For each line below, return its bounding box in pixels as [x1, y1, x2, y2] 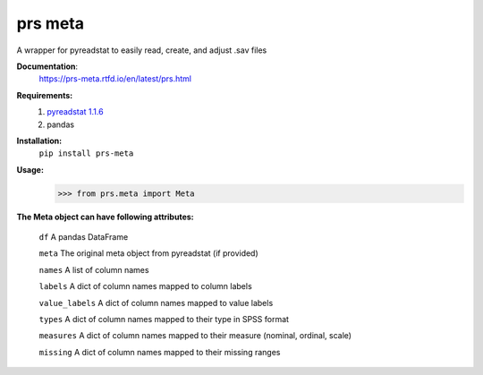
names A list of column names [38, 264, 149, 275]
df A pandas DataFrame [38, 232, 129, 243]
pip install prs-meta [38, 149, 134, 158]
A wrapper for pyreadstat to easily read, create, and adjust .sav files [16, 45, 267, 55]
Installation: [16, 135, 63, 146]
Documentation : [16, 61, 79, 72]
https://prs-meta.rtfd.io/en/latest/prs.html [38, 73, 192, 84]
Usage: [16, 164, 45, 175]
